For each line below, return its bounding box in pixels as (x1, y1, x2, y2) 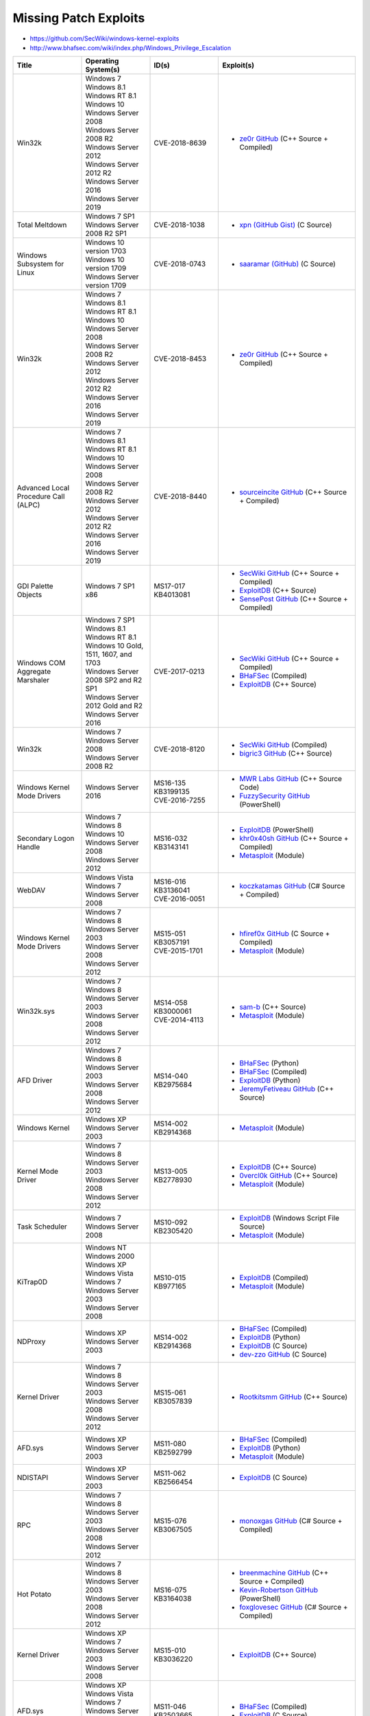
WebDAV (16, 885, 46, 895)
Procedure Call (16, 491, 65, 501)
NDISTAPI (16, 1473, 49, 1483)
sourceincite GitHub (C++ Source (239, 487, 347, 497)
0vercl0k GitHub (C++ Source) (239, 1171, 338, 1181)
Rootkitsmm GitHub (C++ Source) (239, 1392, 348, 1402)
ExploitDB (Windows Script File (239, 1214, 339, 1223)
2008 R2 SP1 (85, 229, 127, 238)
